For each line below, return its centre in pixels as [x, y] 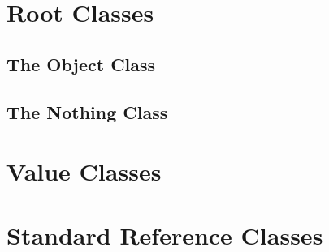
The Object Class [81, 64]
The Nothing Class [87, 111]
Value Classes [84, 171]
